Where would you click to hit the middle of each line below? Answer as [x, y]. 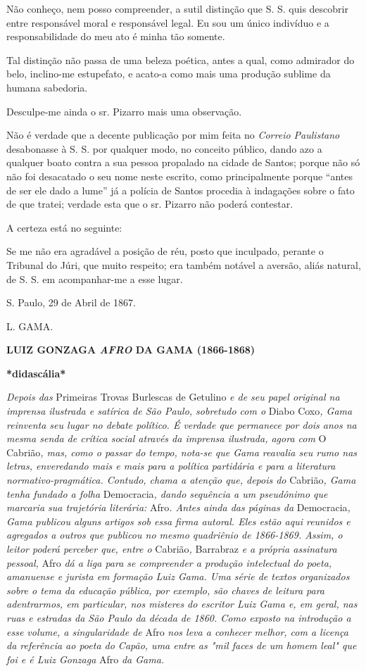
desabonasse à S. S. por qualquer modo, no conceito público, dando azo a [164, 148]
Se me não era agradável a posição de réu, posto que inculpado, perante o [165, 251]
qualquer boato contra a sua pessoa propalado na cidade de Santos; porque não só [183, 162]
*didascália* [36, 373]
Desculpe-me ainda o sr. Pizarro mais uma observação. [124, 111]
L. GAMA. [30, 326]
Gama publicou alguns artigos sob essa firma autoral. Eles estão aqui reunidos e [178, 521]
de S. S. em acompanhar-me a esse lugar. [95, 278]
